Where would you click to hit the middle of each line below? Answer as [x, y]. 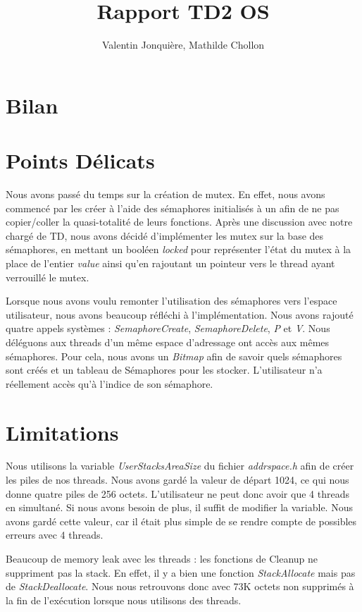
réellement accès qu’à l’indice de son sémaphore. [110, 383]
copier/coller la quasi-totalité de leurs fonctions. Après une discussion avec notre [179, 222]
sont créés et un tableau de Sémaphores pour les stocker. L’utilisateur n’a [164, 370]
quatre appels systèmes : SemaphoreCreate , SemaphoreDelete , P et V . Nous [168, 328]
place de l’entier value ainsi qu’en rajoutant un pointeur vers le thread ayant [170, 263]
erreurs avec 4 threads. [55, 535]
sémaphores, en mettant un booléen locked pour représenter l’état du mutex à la [179, 249]
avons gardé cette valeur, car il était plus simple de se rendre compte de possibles [181, 521]
